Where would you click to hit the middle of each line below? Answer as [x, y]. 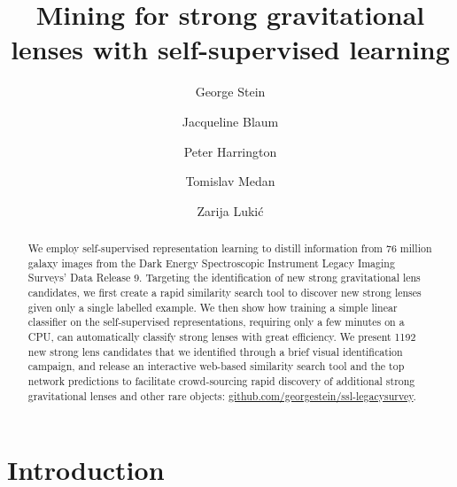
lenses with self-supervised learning [230, 49]
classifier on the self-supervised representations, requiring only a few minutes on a [216, 322]
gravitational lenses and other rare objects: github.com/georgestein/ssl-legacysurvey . [222, 395]
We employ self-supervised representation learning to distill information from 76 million [230, 248]
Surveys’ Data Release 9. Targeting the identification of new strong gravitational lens [224, 278]
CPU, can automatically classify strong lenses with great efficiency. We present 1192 [222, 337]
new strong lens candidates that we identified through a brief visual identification [215, 351]
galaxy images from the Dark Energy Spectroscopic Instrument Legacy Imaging [211, 263]
